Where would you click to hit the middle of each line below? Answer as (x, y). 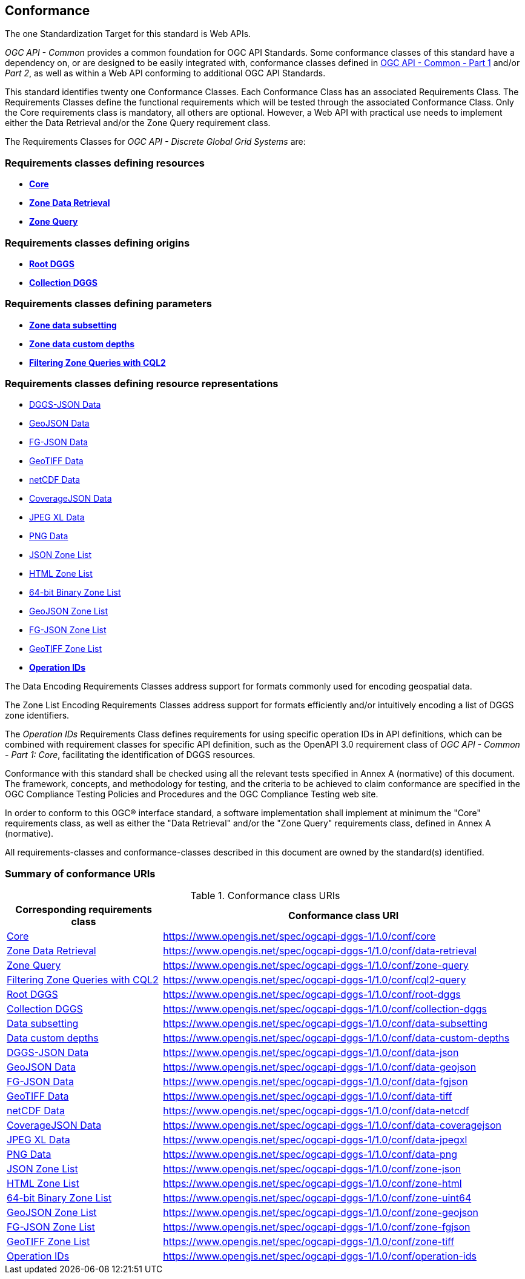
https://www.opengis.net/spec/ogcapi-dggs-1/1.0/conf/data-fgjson (315, 1082)
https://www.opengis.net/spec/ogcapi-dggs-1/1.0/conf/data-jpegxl (315, 1140)
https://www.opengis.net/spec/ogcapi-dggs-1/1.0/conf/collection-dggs (325, 1009)
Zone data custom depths (82, 344)
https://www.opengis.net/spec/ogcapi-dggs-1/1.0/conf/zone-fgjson (317, 1227)
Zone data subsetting (73, 325)
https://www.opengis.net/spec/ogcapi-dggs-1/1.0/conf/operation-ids (320, 1256)
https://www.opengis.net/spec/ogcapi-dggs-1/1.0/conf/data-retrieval (320, 951)
